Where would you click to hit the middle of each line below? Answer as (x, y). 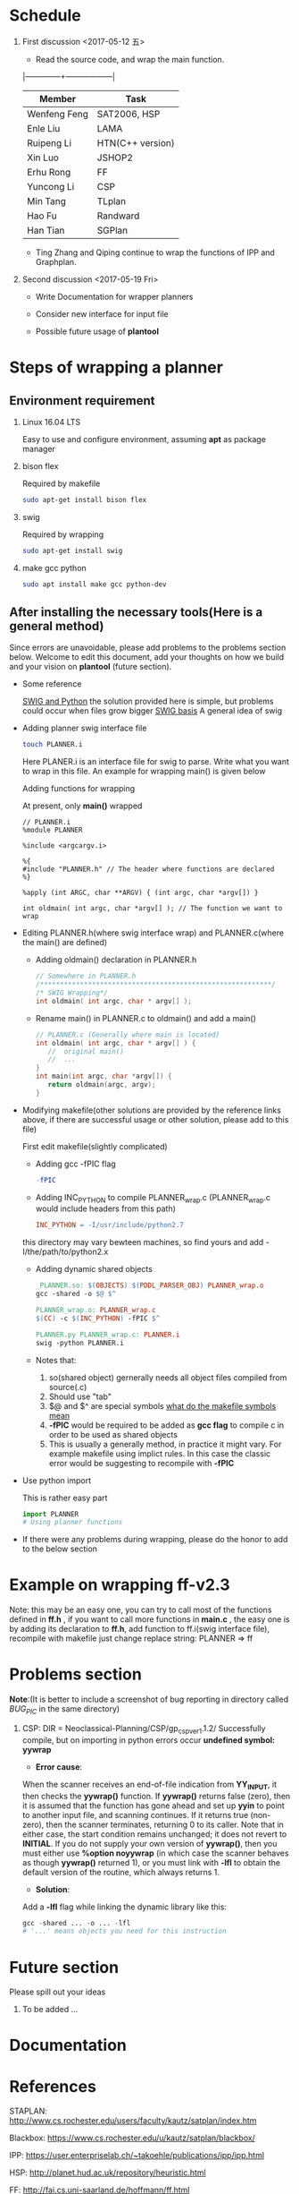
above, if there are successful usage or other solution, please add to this (155, 1119)
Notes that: (56, 1360)
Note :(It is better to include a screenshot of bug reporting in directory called (149, 1699)
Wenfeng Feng (58, 114)
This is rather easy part (65, 1498)
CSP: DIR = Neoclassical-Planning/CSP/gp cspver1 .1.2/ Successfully (144, 1729)
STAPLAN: (28, 2111)
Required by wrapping (63, 534)
